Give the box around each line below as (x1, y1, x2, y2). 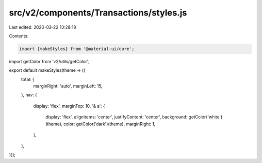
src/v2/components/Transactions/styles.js (9, 7, 187, 18)
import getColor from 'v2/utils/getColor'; (9, 58, 90, 64)
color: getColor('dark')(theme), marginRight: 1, (63, 121, 156, 127)
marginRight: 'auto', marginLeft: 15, (33, 83, 103, 89)
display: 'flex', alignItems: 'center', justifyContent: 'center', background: (45, 114, 188, 120)
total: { (21, 76, 34, 82)
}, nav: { (21, 92, 37, 98)
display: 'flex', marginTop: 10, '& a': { (33, 103, 105, 109)
